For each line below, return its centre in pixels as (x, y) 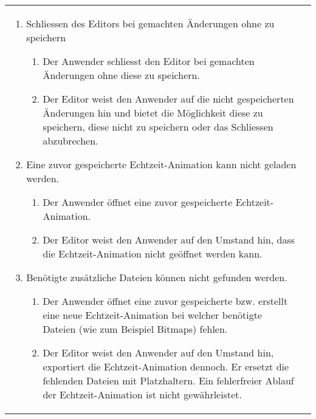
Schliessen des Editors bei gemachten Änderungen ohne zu (150, 23)
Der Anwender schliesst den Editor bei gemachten (149, 61)
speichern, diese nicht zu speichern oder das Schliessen (158, 127)
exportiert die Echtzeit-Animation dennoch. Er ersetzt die (166, 366)
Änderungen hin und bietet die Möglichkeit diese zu (153, 113)
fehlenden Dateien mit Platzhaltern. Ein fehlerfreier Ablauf (168, 380)
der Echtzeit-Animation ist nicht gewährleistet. (142, 394)
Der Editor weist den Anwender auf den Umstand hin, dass (169, 240)
